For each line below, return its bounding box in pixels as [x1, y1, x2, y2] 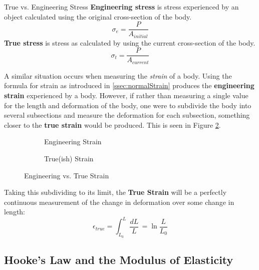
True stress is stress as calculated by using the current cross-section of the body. [4, 37, 255, 48]
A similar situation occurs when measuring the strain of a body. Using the [4, 70, 232, 81]
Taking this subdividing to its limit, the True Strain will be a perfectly [4, 187, 227, 197]
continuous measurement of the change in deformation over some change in [4, 196, 234, 207]
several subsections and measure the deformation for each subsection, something [4, 110, 250, 120]
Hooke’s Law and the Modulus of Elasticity [4, 252, 233, 267]
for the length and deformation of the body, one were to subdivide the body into [4, 100, 251, 110]
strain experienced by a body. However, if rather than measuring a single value [4, 90, 248, 100]
